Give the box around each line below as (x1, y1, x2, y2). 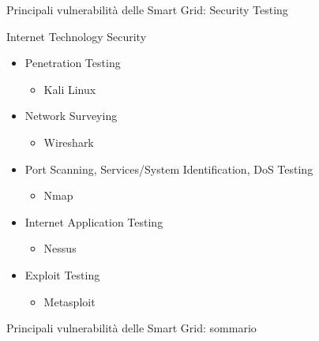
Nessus (43, 240, 77, 257)
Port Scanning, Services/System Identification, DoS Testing (24, 160, 313, 177)
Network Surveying (24, 107, 118, 124)
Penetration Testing (24, 54, 121, 71)
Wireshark (43, 133, 94, 150)
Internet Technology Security (6, 28, 147, 44)
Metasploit (43, 293, 96, 309)
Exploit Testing (24, 266, 100, 283)
